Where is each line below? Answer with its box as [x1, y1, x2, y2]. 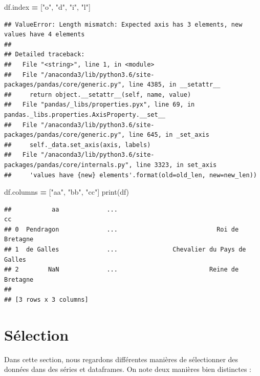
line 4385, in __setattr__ [128, 81, 221, 89]
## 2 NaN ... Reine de [4, 266, 239, 274]
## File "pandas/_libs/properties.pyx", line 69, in [4, 101, 195, 109]
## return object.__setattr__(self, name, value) [4, 91, 191, 98]
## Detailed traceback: [4, 51, 85, 58]
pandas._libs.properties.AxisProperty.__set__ [4, 111, 165, 118]
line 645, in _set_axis [128, 131, 209, 139]
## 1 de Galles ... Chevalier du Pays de [4, 246, 246, 254]
